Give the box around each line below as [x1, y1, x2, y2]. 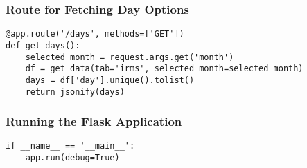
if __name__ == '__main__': [6, 141, 135, 151]
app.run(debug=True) [25, 153, 120, 163]
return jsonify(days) [25, 86, 125, 97]
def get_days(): [6, 40, 80, 50]
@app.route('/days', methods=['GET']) [6, 29, 184, 39]
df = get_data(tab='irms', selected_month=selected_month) [25, 64, 304, 74]
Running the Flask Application [6, 113, 182, 130]
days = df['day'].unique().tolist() [25, 75, 195, 85]
